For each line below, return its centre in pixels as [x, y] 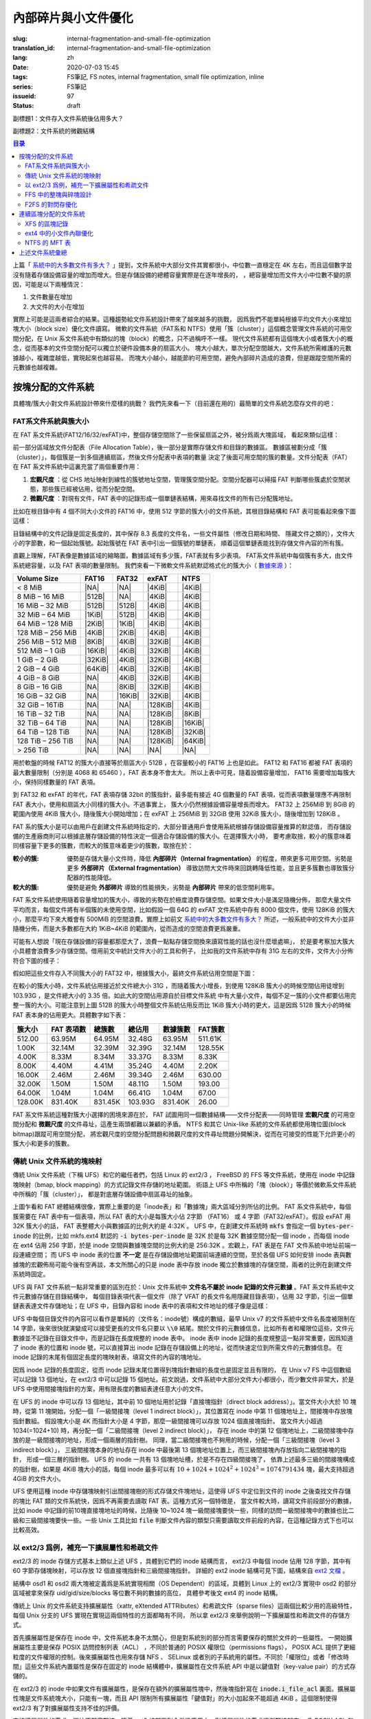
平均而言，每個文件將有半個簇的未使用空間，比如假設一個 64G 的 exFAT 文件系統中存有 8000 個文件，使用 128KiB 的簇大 [184, 909]
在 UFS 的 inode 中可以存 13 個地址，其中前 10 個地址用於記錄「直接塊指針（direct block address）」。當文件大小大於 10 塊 [184, 1401]
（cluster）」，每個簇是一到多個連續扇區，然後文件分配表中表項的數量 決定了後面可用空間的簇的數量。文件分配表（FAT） [182, 457]
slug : [20, 39]
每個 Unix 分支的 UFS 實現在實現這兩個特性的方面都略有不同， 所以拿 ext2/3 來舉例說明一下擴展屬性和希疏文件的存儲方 [181, 1615]
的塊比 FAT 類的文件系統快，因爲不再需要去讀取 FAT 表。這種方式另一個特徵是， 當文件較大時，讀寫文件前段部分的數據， [184, 1501]
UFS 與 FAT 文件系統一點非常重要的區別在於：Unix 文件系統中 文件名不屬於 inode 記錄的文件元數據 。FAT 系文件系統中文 [183, 1286]
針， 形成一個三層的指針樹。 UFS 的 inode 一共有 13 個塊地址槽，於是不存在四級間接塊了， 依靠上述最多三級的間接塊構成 [184, 1459]
